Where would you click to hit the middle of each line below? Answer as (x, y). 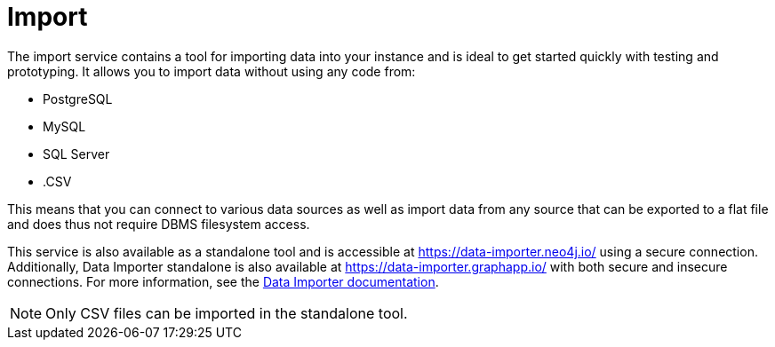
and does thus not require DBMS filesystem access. (159, 224)
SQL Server (76, 154)
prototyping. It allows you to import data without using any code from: (212, 71)
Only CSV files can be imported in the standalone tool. (227, 313)
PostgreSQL (78, 99)
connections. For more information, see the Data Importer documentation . (223, 281)
